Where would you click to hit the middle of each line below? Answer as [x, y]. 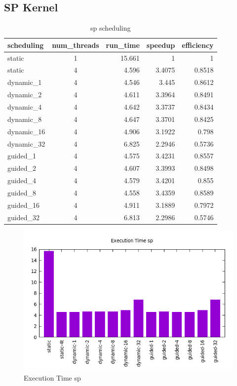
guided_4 [22, 180]
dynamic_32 [26, 143]
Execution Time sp [52, 377]
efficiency [198, 45]
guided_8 [22, 192]
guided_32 [23, 217]
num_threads [76, 45]
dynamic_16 [26, 131]
